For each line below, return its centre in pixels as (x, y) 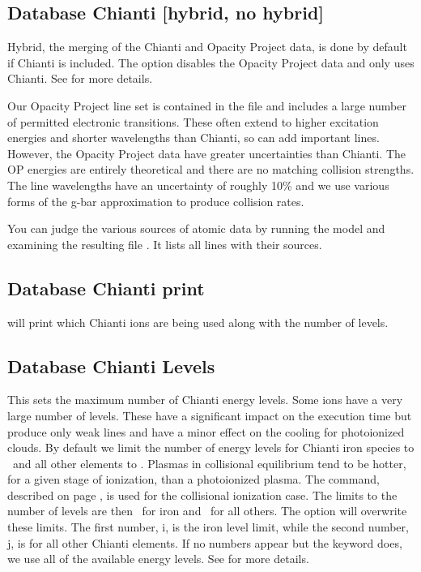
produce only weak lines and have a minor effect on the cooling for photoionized (206, 431)
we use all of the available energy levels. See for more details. (158, 559)
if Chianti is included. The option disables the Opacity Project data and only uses (211, 62)
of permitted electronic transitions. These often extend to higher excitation (193, 121)
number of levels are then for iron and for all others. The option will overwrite (207, 511)
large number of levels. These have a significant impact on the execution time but (210, 415)
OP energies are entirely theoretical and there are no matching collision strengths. (211, 169)
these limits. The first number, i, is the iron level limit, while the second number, (208, 527)
